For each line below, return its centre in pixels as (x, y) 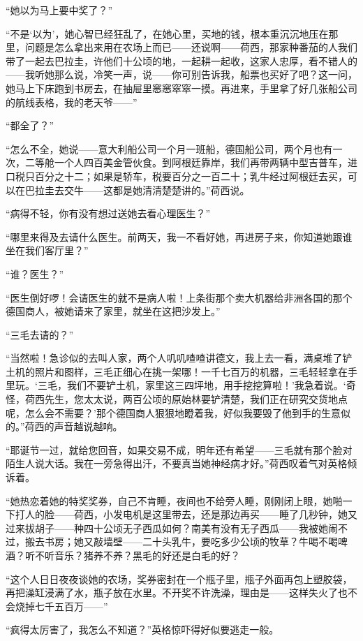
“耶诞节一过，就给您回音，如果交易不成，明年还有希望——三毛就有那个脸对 (179, 449)
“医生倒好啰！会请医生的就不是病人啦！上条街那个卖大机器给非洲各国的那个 (179, 297)
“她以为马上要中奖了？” (59, 10)
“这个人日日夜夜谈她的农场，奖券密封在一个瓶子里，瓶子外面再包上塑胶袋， (179, 579)
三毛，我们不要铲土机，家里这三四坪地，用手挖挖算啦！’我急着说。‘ (192, 385)
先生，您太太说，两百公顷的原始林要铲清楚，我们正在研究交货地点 (196, 399)
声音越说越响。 (88, 426)
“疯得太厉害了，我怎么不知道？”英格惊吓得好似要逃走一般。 (142, 629)
